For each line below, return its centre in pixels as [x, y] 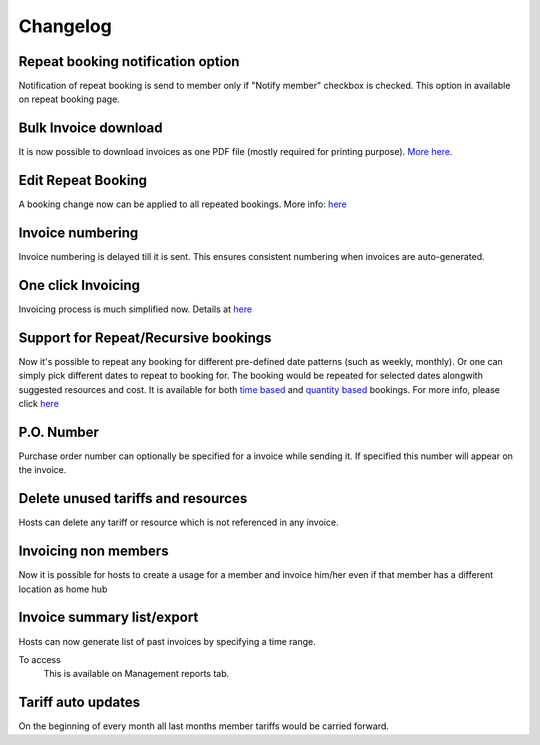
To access [40, 659]
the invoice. [42, 470]
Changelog [65, 26]
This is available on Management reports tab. [136, 674]
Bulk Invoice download [91, 128]
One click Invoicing [79, 285]
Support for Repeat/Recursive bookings [145, 337]
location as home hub [63, 589]
